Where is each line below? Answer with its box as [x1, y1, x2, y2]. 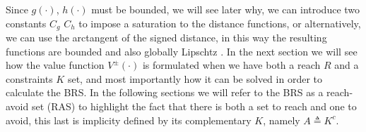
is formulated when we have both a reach [142, 58, 321, 72]
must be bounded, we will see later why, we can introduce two [91, 2, 360, 16]
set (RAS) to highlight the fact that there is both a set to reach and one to [31, 99, 357, 114]
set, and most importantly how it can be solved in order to [67, 71, 322, 86]
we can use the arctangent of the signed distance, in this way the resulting [6, 30, 327, 45]
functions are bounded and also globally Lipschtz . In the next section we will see [6, 44, 358, 58]
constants [6, 15, 47, 30]
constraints [6, 71, 53, 86]
